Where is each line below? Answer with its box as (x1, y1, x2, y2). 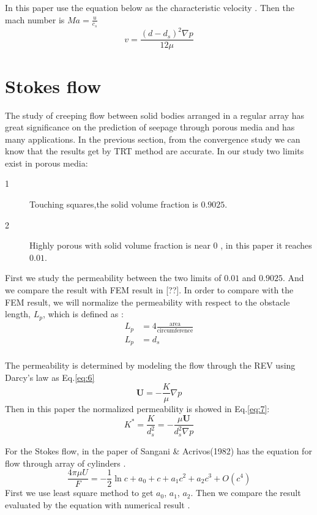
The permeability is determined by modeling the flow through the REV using (5, 359, 296, 372)
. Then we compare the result (190, 486, 301, 499)
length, (5, 307, 31, 320)
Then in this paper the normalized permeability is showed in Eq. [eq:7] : (5, 402, 270, 415)
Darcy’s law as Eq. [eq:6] (5, 370, 95, 383)
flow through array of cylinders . (5, 456, 126, 469)
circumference (157, 327, 193, 334)
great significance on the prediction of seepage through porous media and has (5, 121, 295, 133)
